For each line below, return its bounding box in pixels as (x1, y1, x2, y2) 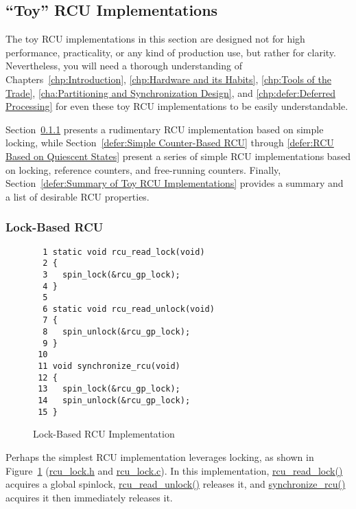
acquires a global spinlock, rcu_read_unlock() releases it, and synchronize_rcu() (5, 477, 346, 491)
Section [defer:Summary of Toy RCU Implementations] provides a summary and (5, 176, 344, 190)
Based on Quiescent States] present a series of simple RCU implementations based (5, 148, 351, 163)
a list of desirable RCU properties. (5, 189, 150, 203)
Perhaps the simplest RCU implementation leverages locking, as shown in (5, 449, 314, 464)
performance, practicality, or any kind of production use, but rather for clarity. (5, 45, 336, 59)
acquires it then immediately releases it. (5, 490, 173, 504)
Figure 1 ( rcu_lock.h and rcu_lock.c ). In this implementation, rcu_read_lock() (5, 463, 343, 477)
